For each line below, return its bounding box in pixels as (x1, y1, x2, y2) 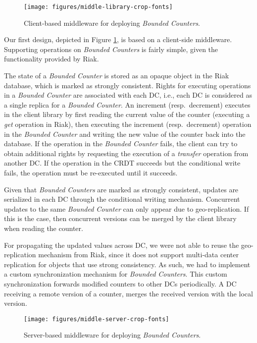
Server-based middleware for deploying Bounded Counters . (24, 330, 201, 340)
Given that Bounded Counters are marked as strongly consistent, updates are (4, 184, 239, 194)
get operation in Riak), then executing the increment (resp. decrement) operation (4, 119, 252, 129)
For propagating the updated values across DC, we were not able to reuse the (4, 239, 239, 250)
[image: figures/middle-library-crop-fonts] (24, 3, 173, 10)
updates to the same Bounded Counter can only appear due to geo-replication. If (4, 203, 249, 214)
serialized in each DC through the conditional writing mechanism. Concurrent (4, 194, 240, 204)
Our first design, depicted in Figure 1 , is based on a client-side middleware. (4, 34, 232, 45)
